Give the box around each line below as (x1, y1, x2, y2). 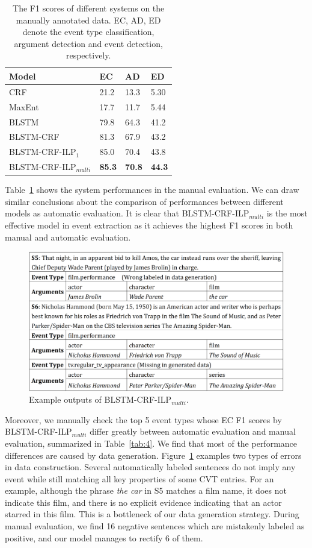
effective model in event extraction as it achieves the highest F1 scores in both (5, 218, 293, 231)
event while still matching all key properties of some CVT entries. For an (5, 472, 274, 485)
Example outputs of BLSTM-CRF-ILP (29, 393, 172, 406)
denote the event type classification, (22, 25, 154, 38)
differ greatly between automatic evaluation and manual (90, 425, 296, 438)
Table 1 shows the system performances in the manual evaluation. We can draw (5, 183, 299, 196)
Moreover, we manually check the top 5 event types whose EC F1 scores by (5, 413, 282, 426)
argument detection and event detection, (14, 37, 163, 49)
